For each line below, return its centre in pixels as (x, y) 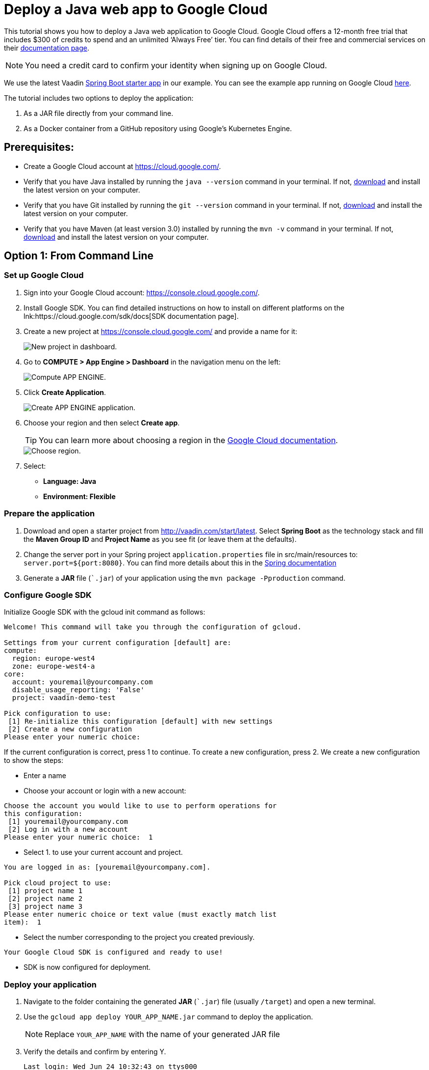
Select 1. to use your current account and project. (103, 852)
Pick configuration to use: (58, 714)
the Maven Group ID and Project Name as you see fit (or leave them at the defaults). (160, 539)
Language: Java (70, 481)
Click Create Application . (65, 392)
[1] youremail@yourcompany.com (68, 822)
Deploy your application (50, 984)
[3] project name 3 (45, 907)
